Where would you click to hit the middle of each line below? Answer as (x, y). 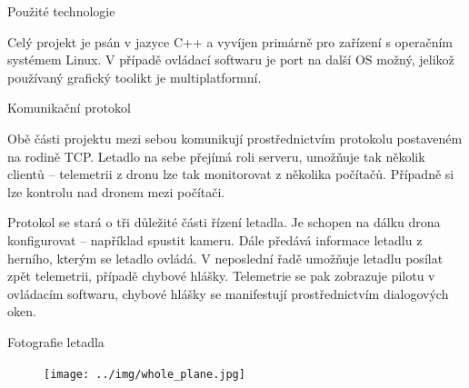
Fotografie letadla (56, 341)
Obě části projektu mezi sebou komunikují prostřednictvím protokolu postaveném (235, 138)
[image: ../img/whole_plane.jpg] (145, 374)
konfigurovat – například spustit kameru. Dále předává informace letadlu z (215, 239)
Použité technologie (61, 11)
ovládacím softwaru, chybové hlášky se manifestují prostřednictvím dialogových (228, 293)
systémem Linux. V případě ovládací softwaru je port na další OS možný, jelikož (231, 60)
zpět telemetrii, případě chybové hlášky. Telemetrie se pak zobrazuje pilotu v (221, 276)
